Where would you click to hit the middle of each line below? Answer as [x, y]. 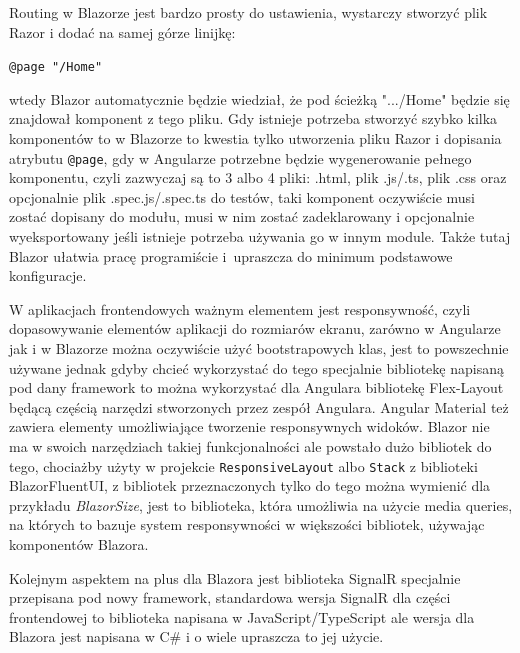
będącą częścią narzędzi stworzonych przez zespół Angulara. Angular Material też [259, 406]
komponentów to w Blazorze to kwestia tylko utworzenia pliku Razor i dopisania [255, 138]
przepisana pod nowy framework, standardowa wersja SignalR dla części [230, 597]
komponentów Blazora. [79, 544]
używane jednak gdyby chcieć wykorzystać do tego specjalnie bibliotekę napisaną [256, 367]
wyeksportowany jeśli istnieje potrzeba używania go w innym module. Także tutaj [260, 236]
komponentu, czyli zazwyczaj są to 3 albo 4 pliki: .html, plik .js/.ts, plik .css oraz [258, 177]
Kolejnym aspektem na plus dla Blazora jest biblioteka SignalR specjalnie [235, 577]
